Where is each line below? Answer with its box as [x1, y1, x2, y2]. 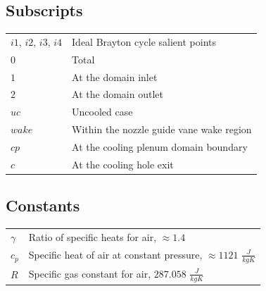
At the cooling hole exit [72, 156, 174, 171]
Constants [6, 194, 80, 216]
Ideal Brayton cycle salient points [72, 34, 216, 49]
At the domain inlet [72, 69, 158, 84]
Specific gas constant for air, [28, 266, 151, 280]
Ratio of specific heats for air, [28, 229, 157, 244]
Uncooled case [72, 104, 133, 119]
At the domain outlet [72, 87, 163, 101]
